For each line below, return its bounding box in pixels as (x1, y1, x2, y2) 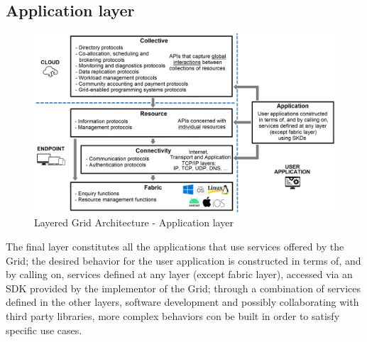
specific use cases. (6, 322, 82, 337)
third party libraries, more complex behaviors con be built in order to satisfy (6, 308, 340, 323)
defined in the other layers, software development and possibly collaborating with (6, 294, 359, 309)
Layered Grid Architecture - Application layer (34, 215, 234, 230)
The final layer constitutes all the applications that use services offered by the (6, 238, 344, 253)
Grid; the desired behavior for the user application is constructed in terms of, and (6, 253, 361, 267)
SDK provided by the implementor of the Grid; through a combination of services (6, 280, 361, 295)
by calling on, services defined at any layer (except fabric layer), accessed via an (6, 267, 353, 282)
